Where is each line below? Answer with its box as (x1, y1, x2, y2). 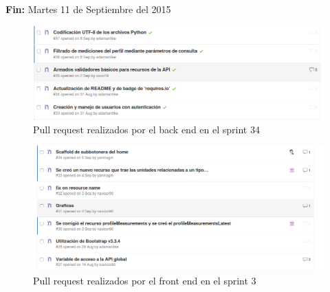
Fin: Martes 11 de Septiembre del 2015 (5, 2, 171, 16)
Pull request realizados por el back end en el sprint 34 (33, 122, 260, 136)
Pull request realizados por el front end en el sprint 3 (33, 273, 256, 287)
